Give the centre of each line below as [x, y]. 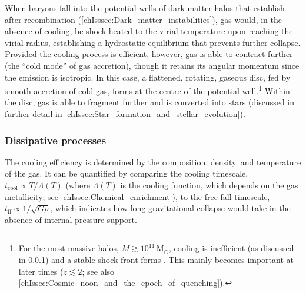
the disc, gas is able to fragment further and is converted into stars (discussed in [150, 102]
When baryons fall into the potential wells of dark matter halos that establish [145, 8]
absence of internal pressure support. [71, 219]
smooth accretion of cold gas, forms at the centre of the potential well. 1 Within [147, 90]
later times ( [41, 271]
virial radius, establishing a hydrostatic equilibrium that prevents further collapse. [153, 42]
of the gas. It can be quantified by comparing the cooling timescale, [127, 173]
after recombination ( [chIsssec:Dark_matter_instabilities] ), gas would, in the [144, 19]
